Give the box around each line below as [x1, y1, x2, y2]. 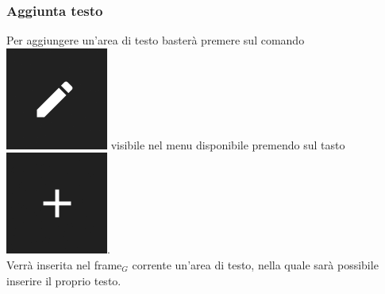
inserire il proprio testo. [6, 272, 121, 288]
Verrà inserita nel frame [6, 257, 122, 273]
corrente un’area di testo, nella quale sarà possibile [132, 257, 379, 273]
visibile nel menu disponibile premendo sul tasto [110, 136, 345, 153]
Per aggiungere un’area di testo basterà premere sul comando [6, 32, 305, 48]
